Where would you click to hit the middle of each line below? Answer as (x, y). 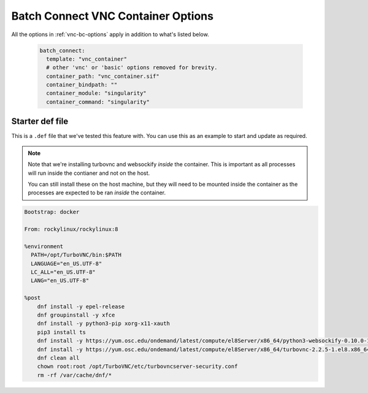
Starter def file (40, 122)
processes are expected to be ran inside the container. (97, 193)
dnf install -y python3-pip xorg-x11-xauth (103, 324)
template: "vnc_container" (87, 59)
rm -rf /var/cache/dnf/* (75, 375)
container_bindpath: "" (82, 85)
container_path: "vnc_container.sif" (103, 76)
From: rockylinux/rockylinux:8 (71, 229)
